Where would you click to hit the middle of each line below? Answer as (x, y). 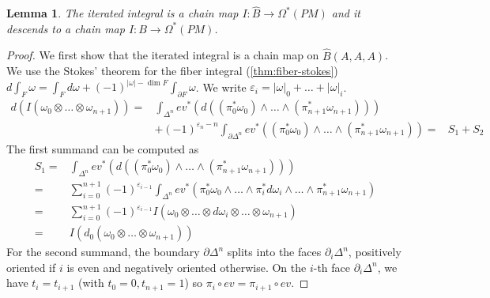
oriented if (31, 267)
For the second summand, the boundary (103, 252)
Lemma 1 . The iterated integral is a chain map (122, 13)
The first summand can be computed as (103, 148)
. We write (221, 87)
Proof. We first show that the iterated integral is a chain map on (163, 55)
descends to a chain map (66, 28)
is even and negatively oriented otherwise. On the (187, 267)
